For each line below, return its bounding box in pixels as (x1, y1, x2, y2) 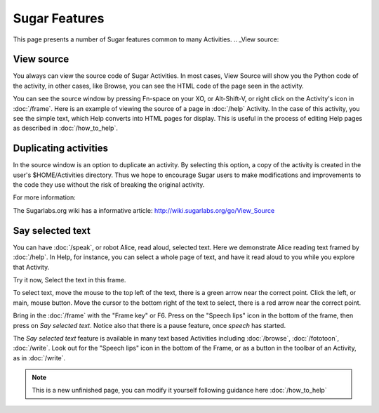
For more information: (13, 193, 77, 202)
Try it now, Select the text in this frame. (13, 275, 126, 284)
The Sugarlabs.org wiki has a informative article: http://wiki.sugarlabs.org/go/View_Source (13, 206, 275, 214)
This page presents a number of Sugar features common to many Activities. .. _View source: (13, 35, 279, 44)
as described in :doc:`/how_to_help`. (13, 124, 119, 133)
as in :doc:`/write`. (13, 353, 66, 362)
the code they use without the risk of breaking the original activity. (13, 181, 205, 189)
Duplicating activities (13, 143, 109, 155)
